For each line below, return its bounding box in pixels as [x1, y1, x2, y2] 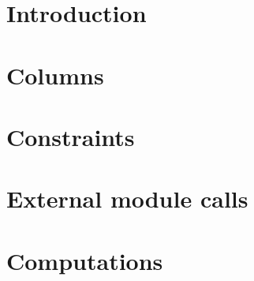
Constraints [6, 120, 135, 152]
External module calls [6, 182, 248, 215]
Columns [6, 58, 104, 91]
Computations [6, 244, 163, 276]
